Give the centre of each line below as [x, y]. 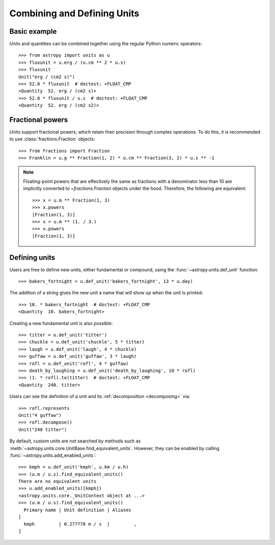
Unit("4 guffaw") [40, 415]
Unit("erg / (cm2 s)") [47, 77]
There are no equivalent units [58, 481]
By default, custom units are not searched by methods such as [75, 441]
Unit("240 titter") [43, 429]
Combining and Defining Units [74, 13]
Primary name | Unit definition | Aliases [78, 510]
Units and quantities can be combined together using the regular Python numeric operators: [106, 44]
